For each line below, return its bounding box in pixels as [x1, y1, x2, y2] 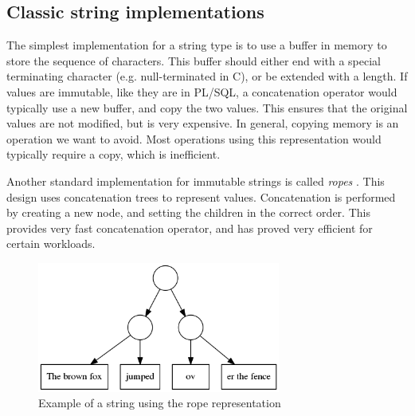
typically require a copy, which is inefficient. [6, 146, 221, 163]
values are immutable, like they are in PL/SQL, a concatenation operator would [6, 83, 397, 100]
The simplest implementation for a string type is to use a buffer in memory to [6, 37, 387, 53]
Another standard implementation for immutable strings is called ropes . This [6, 172, 385, 189]
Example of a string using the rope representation [38, 394, 281, 411]
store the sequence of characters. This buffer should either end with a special [6, 52, 382, 69]
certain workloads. [6, 235, 96, 252]
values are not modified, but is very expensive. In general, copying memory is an [6, 115, 399, 131]
